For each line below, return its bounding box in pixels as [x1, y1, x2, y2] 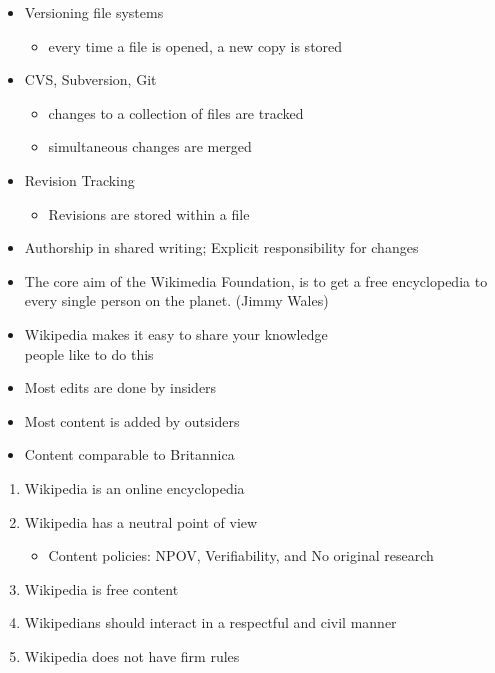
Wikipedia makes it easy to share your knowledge [24, 323, 328, 344]
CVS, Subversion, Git [24, 69, 157, 90]
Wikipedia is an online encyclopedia [24, 477, 245, 498]
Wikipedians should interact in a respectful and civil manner [24, 612, 397, 633]
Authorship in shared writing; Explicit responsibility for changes [24, 237, 419, 258]
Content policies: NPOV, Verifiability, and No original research [48, 545, 434, 566]
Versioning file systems [24, 2, 164, 22]
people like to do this [24, 343, 154, 364]
